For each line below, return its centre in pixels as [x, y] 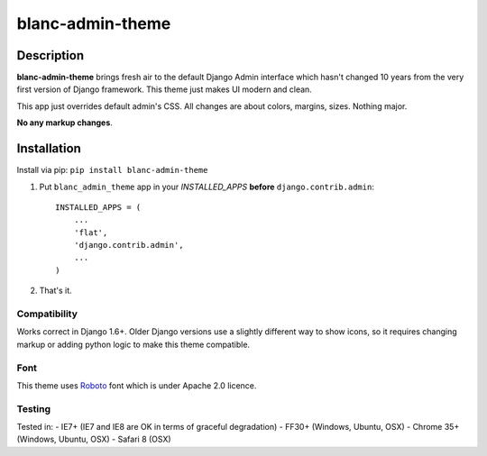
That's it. [55, 291]
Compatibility [47, 314]
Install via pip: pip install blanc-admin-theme [112, 170]
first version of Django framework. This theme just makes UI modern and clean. [165, 89]
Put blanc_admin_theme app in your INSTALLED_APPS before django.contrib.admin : [207, 187]
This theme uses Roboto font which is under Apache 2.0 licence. [137, 385]
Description [51, 55]
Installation [49, 149]
